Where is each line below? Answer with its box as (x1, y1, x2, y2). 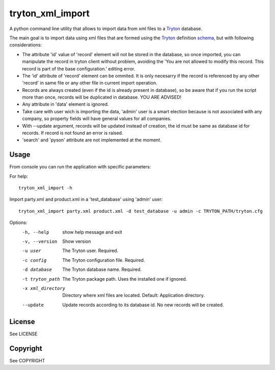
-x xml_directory (22, 286, 66, 291)
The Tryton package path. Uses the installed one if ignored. (62, 276, 187, 282)
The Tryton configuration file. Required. (62, 257, 145, 263)
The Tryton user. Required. (62, 248, 119, 254)
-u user (22, 248, 42, 254)
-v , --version (22, 239, 58, 244)
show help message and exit (62, 229, 122, 235)
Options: (9, 219, 28, 226)
